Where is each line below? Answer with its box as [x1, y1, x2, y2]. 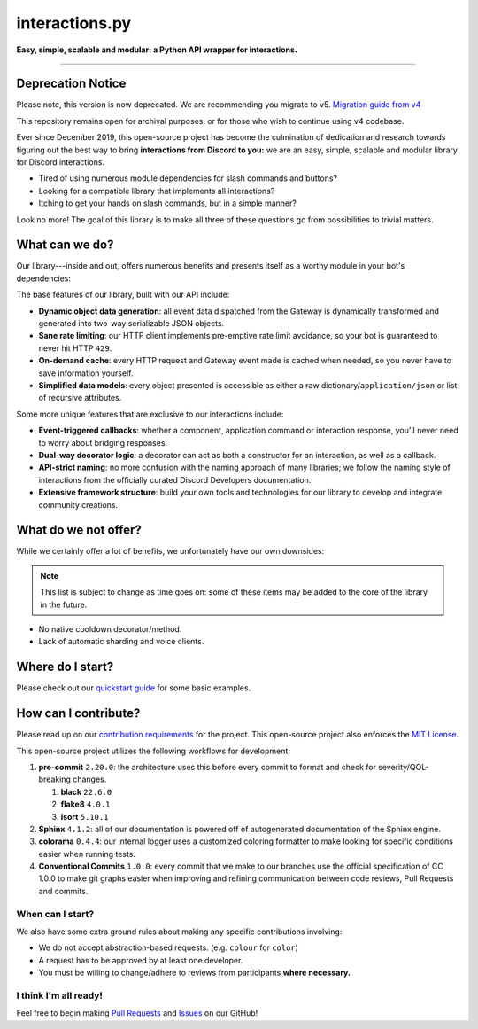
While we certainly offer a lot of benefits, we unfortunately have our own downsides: [16, 546, 325, 557]
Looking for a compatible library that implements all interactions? [38, 185, 275, 196]
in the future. [40, 599, 88, 610]
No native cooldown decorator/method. [38, 623, 182, 634]
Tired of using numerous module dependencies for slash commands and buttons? [38, 173, 338, 183]
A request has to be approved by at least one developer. [38, 955, 243, 965]
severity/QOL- [377, 761, 429, 772]
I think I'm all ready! [16, 989, 104, 1002]
